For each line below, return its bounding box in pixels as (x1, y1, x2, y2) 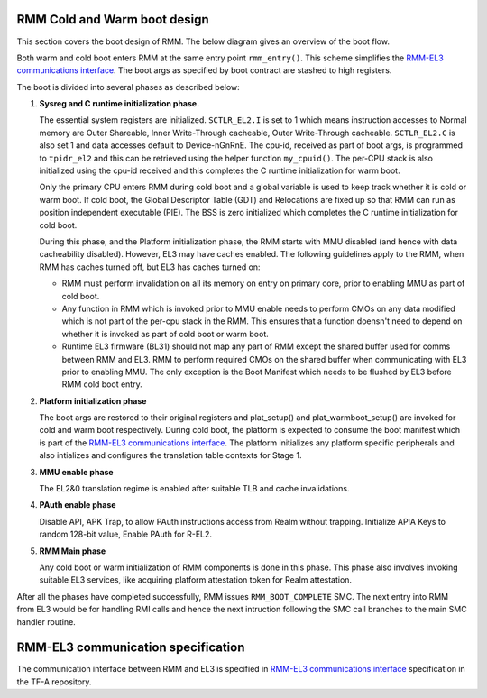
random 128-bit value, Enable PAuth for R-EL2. (39, 528, 212, 540)
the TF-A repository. (16, 676, 92, 687)
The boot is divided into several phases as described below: (16, 81, 241, 92)
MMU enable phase (39, 466, 114, 477)
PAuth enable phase (39, 500, 116, 510)
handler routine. (16, 616, 76, 627)
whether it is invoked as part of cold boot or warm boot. (61, 328, 270, 339)
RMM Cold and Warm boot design (16, 12, 209, 27)
